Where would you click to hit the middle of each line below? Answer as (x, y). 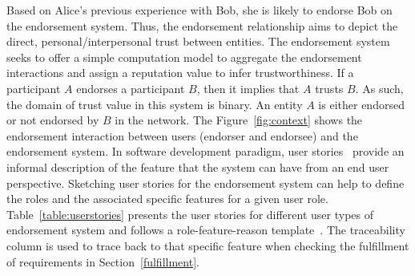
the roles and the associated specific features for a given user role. (167, 199)
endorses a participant (131, 88)
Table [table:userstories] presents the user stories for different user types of (190, 214)
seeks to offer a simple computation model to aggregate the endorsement (184, 57)
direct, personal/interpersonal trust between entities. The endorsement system (198, 41)
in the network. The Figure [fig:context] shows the (239, 120)
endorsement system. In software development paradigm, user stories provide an (205, 151)
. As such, (379, 88)
